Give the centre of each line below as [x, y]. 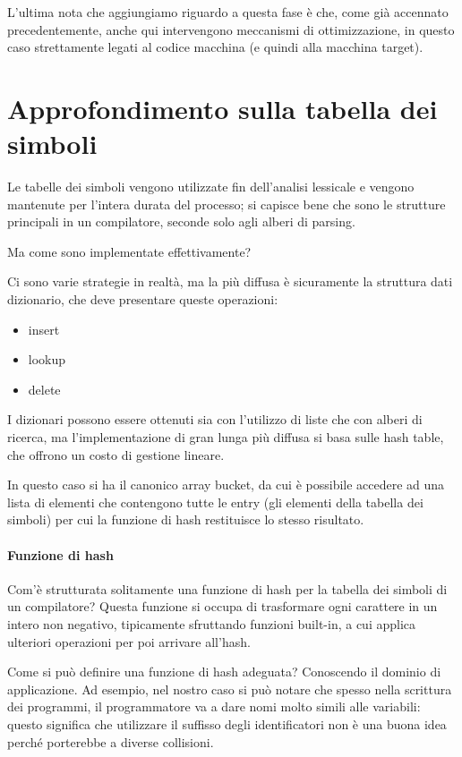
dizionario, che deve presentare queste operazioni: [143, 299]
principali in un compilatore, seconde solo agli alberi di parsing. [181, 221]
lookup [47, 359]
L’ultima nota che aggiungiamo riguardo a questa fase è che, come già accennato [228, 12]
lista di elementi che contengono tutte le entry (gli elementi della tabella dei [215, 502]
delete [44, 389]
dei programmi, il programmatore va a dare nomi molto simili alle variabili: [214, 706]
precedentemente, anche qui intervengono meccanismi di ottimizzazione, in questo [231, 29]
